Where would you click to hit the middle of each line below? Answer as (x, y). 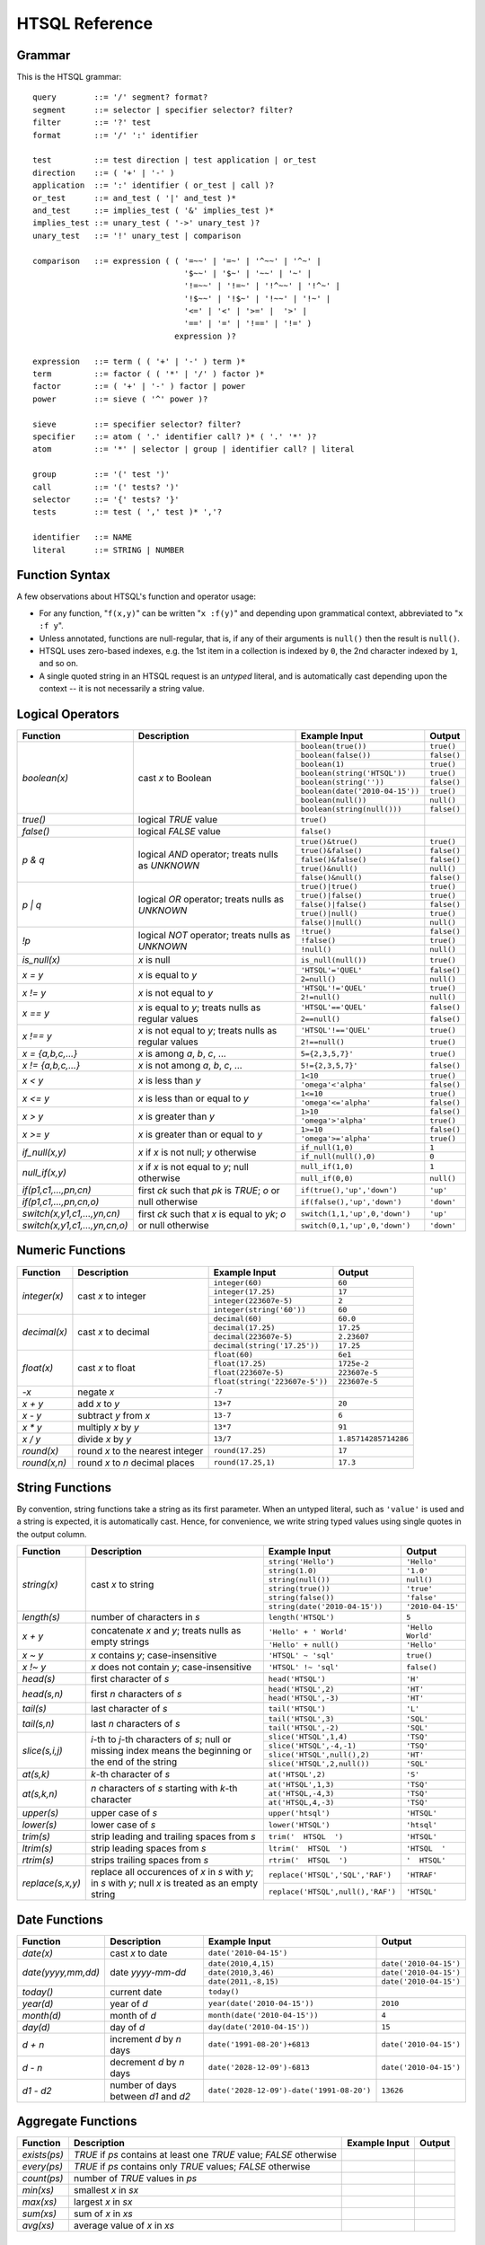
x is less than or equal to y (193, 1098)
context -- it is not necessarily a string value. (122, 689)
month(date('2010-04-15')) (263, 2016)
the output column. (52, 1534)
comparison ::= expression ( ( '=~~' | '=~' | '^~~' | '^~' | (177, 261)
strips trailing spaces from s (150, 1861)
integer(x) (43, 1296)
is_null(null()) (334, 960)
